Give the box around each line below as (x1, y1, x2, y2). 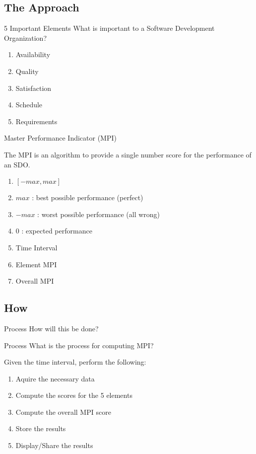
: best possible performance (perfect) (32, 192, 143, 203)
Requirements (15, 116, 58, 126)
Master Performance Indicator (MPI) (4, 133, 117, 143)
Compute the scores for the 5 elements (15, 390, 132, 400)
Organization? (4, 32, 47, 43)
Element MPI (15, 259, 57, 269)
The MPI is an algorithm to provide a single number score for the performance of (4, 149, 252, 159)
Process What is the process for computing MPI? (4, 340, 154, 350)
